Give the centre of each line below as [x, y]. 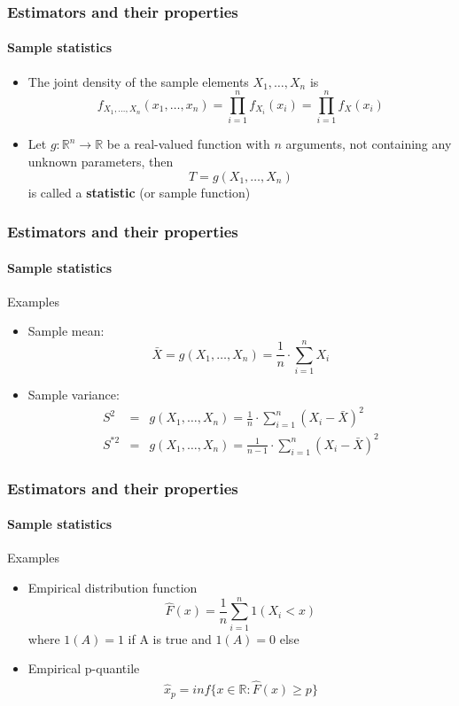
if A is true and [170, 638]
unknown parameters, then [101, 161]
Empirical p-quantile [84, 668]
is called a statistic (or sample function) [139, 192]
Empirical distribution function [113, 587]
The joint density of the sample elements [138, 81]
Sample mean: [66, 331]
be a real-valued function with [188, 144]
